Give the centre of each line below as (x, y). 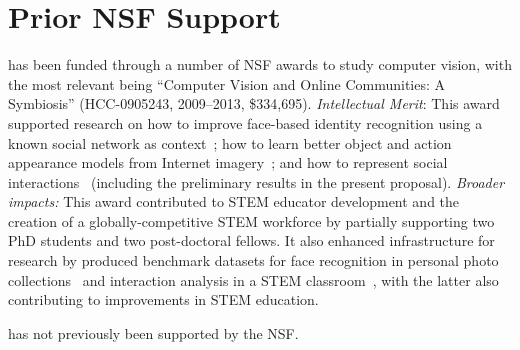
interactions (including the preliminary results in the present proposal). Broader (256, 181)
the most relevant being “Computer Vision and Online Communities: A (227, 83)
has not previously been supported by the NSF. (153, 332)
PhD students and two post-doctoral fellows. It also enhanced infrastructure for (251, 240)
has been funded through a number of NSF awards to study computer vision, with (260, 64)
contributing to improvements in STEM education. (163, 299)
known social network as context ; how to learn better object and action (230, 142)
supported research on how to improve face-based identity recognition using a (245, 122)
